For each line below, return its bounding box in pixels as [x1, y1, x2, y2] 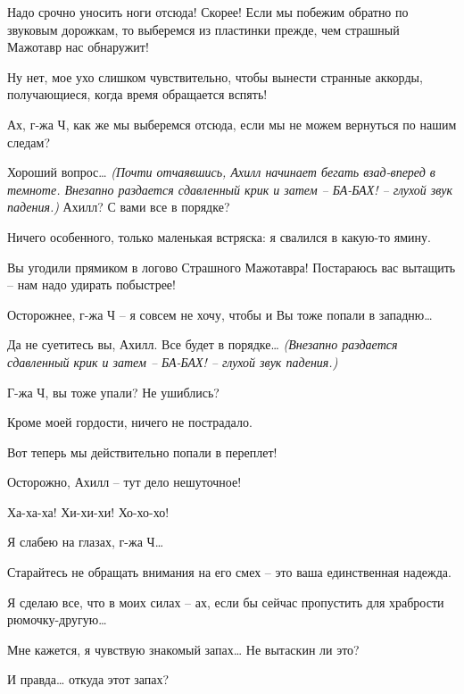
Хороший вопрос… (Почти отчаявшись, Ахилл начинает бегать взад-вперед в [7, 163, 435, 181]
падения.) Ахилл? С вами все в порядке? [7, 197, 230, 216]
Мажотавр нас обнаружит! [7, 38, 149, 56]
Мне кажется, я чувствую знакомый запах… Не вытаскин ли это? [7, 640, 360, 658]
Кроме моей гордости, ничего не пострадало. [7, 413, 253, 431]
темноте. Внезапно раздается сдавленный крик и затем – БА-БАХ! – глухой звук [7, 180, 453, 198]
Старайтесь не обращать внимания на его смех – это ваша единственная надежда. [7, 563, 452, 581]
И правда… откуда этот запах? [7, 670, 170, 689]
